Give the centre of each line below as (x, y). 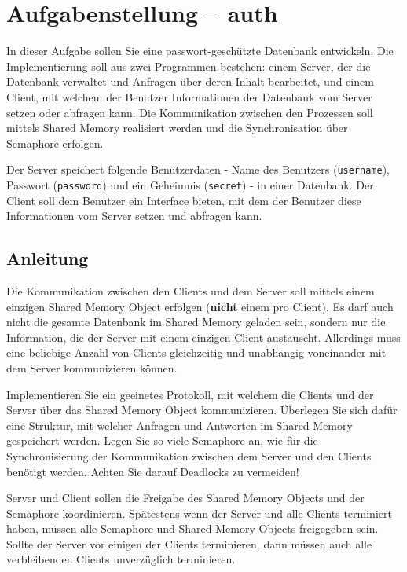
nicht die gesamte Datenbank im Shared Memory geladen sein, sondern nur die (196, 322)
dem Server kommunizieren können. (92, 367)
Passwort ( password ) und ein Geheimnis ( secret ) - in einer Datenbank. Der (190, 184)
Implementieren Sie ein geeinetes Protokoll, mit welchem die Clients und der (190, 394)
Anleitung (48, 258)
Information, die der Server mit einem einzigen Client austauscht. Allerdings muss (203, 337)
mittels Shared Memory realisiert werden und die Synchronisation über (177, 128)
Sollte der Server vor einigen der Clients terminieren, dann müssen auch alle (189, 543)
